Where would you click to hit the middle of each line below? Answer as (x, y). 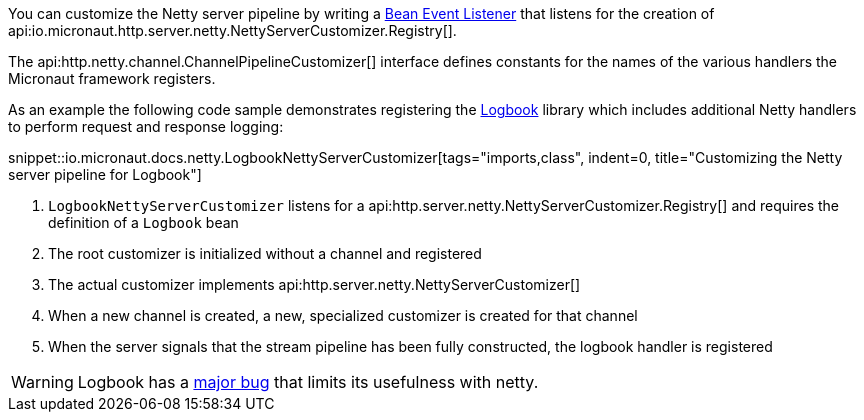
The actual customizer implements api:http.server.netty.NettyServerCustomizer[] (314, 284)
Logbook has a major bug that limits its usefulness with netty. (308, 382)
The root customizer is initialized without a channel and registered (265, 253)
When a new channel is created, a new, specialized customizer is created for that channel (343, 315)
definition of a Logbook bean (143, 222)
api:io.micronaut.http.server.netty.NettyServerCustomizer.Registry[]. (232, 30)
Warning (42, 382)
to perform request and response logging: (146, 126)
